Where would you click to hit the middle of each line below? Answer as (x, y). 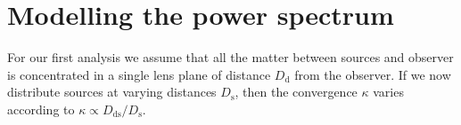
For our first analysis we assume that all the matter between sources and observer (230, 57)
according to (41, 109)
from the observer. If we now (373, 74)
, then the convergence (296, 92)
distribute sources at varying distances (112, 92)
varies (388, 92)
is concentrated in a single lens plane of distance (139, 74)
